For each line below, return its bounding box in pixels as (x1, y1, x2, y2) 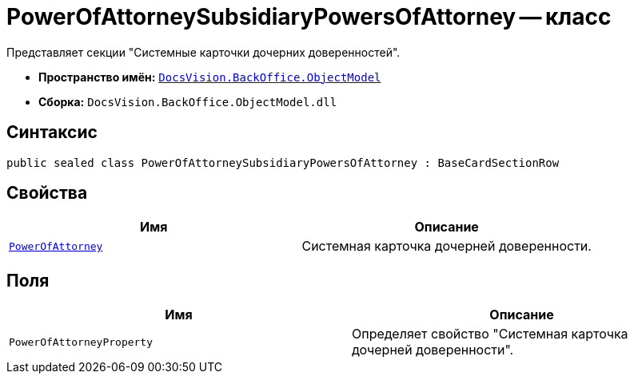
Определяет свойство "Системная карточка (352, 326, 628, 342)
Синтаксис (6, 122, 98, 143)
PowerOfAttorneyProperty (9, 335, 154, 348)
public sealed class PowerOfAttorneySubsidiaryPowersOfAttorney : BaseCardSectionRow (6, 156, 560, 169)
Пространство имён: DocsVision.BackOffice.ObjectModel (38, 69, 381, 84)
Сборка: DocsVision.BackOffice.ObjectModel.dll (38, 94, 337, 109)
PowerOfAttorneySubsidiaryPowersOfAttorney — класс (6, 3, 612, 30)
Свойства (6, 183, 88, 204)
